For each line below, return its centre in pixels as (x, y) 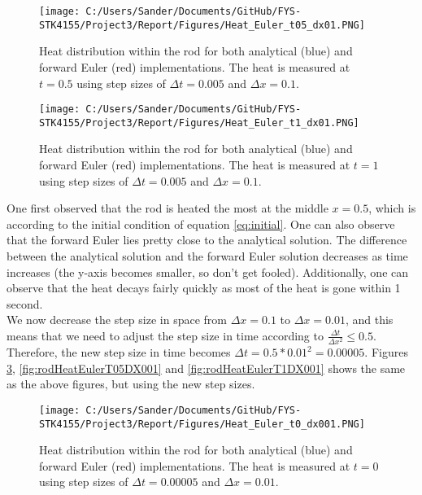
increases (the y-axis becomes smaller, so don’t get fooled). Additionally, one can (208, 272)
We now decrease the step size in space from (117, 320)
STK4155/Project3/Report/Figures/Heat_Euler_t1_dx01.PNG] (199, 123)
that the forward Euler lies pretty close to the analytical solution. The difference (207, 240)
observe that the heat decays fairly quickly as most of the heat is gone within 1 (204, 288)
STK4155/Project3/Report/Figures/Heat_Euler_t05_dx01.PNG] (202, 25)
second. (25, 303)
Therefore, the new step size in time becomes (119, 352)
